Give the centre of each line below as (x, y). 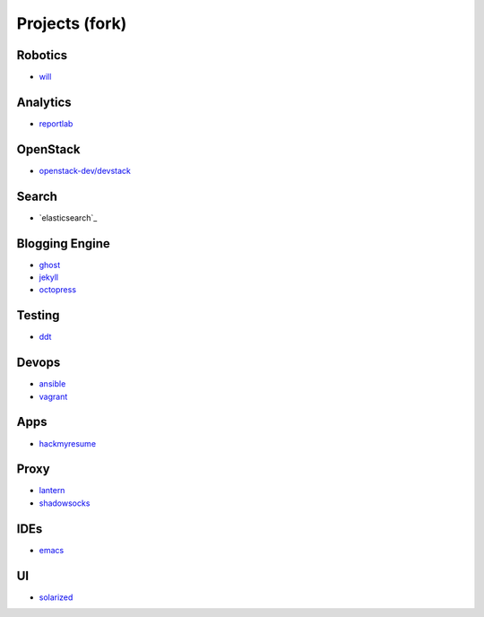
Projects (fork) (72, 23)
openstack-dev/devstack (85, 170)
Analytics (44, 102)
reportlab (56, 123)
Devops (39, 363)
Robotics (42, 55)
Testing (38, 315)
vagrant (53, 396)
